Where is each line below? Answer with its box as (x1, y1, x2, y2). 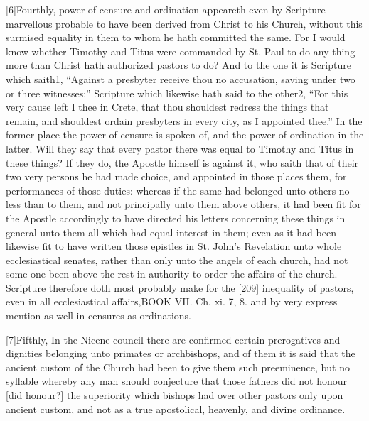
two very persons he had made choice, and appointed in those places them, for (6, 169, 347, 184)
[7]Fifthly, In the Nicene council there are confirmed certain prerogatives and (6, 332, 341, 346)
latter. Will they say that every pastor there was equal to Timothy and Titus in (6, 141, 354, 155)
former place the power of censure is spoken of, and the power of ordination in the (6, 127, 364, 142)
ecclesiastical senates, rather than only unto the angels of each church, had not (6, 252, 348, 267)
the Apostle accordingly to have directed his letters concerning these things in (6, 210, 346, 225)
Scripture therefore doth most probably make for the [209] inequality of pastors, (6, 280, 354, 295)
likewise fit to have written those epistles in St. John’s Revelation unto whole (6, 239, 342, 253)
